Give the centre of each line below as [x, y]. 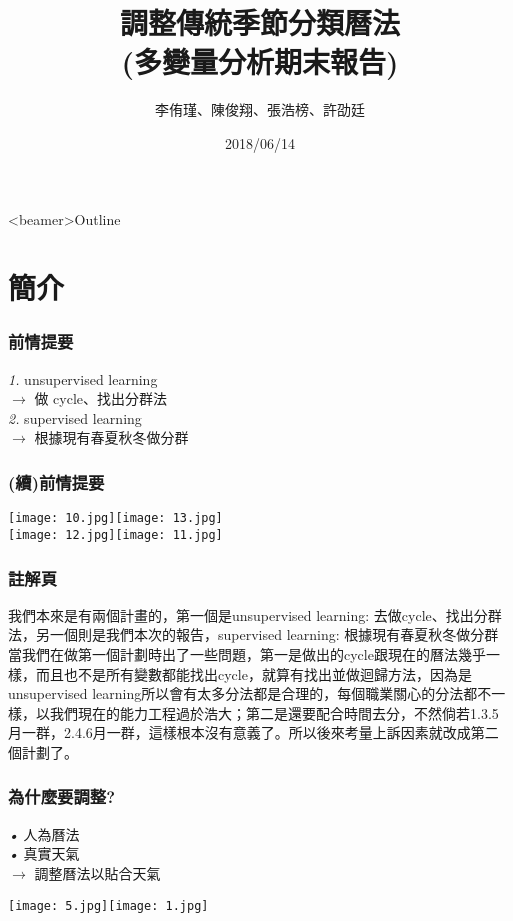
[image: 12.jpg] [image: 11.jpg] [115, 534]
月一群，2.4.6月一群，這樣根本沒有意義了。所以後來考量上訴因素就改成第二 [253, 732]
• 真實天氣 [44, 853]
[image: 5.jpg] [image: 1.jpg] [108, 905]
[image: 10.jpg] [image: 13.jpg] [115, 518]
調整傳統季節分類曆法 [259, 22]
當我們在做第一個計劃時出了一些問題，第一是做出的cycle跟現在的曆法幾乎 [247, 654]
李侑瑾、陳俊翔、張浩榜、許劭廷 [260, 109]
